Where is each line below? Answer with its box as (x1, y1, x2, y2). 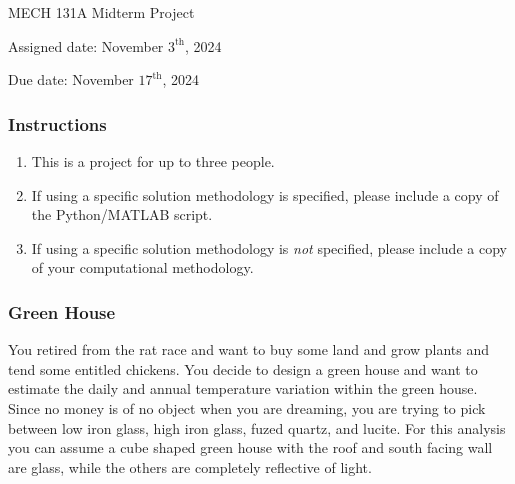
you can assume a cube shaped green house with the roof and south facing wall (8, 437, 493, 458)
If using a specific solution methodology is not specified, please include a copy (31, 237, 507, 258)
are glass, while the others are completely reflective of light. (8, 456, 372, 477)
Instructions (8, 111, 107, 136)
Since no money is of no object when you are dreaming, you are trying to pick (8, 397, 486, 418)
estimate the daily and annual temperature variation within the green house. (8, 378, 478, 399)
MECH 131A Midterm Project (8, 2, 195, 22)
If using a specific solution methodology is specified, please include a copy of (31, 184, 499, 205)
